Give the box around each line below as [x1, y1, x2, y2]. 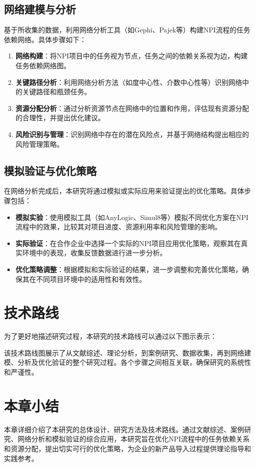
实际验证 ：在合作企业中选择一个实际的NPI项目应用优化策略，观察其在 [15, 238, 241, 248]
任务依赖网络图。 [15, 60, 71, 70]
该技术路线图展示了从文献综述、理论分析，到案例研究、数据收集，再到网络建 [4, 347, 251, 357]
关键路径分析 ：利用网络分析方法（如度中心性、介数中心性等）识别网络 [15, 77, 242, 87]
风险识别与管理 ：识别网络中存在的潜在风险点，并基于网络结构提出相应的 [15, 129, 249, 139]
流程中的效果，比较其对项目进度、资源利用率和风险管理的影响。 [15, 221, 222, 232]
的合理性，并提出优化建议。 [15, 112, 105, 123]
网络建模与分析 [4, 1, 76, 17]
